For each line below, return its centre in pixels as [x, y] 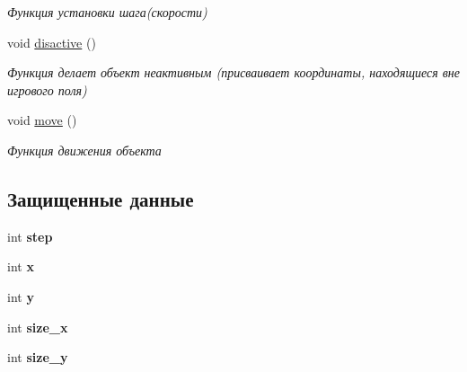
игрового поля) [47, 89]
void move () [42, 120]
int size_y [38, 357]
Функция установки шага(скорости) [107, 12]
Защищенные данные [101, 198]
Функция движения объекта [84, 150]
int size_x [38, 327]
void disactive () [52, 42]
